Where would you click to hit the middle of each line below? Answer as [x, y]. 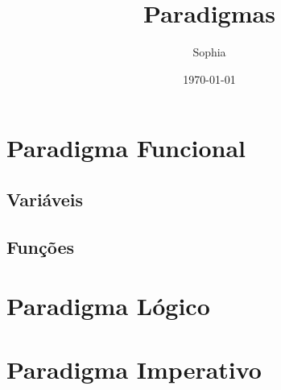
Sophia [209, 52]
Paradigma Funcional [126, 148]
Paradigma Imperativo [134, 369]
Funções [41, 246]
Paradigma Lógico [108, 306]
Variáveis [45, 199]
